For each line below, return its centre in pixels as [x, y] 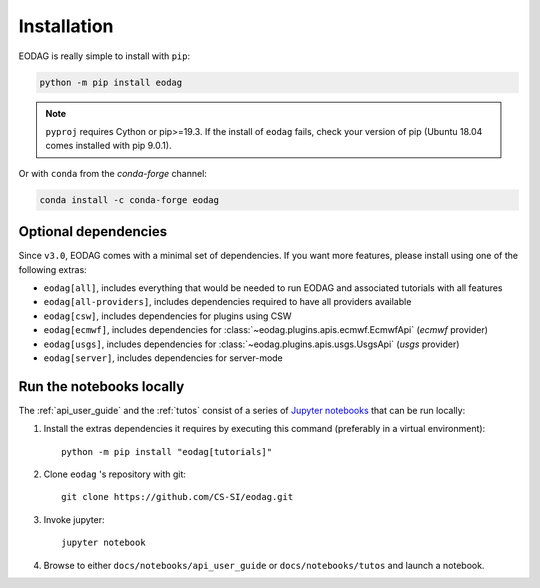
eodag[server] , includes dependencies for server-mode [163, 357]
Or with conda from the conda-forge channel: [112, 173]
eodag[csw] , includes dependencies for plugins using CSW [167, 316]
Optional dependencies [93, 231]
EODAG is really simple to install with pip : [104, 56]
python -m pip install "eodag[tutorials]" [167, 451]
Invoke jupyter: [74, 519]
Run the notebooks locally [101, 386]
